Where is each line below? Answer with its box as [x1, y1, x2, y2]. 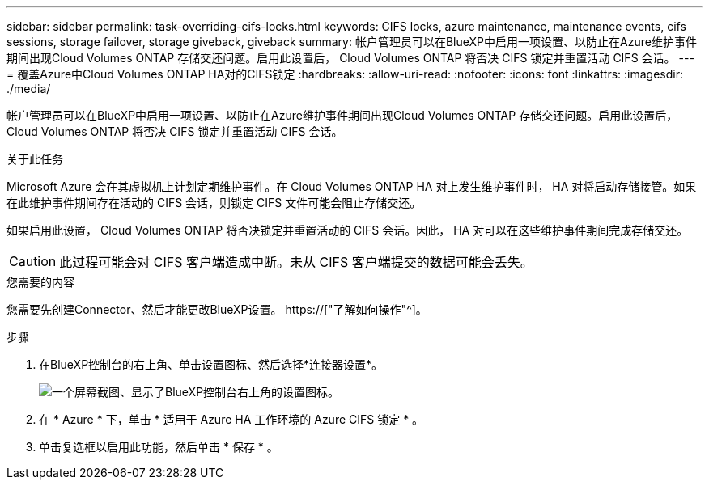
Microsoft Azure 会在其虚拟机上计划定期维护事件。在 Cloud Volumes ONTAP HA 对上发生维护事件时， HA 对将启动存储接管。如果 [6, 180, 697, 193]
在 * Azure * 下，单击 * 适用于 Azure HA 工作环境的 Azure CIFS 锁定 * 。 [39, 412, 424, 426]
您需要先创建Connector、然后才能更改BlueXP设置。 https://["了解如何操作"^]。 [6, 302, 427, 316]
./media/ [6, 82, 51, 95]
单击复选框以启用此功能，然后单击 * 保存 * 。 [39, 440, 278, 454]
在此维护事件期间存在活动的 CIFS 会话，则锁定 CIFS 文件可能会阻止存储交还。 [6, 196, 422, 209]
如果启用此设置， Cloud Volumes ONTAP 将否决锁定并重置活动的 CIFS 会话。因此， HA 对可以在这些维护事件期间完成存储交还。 [6, 223, 689, 237]
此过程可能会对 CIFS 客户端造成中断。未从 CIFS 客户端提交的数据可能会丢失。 [59, 254, 533, 270]
